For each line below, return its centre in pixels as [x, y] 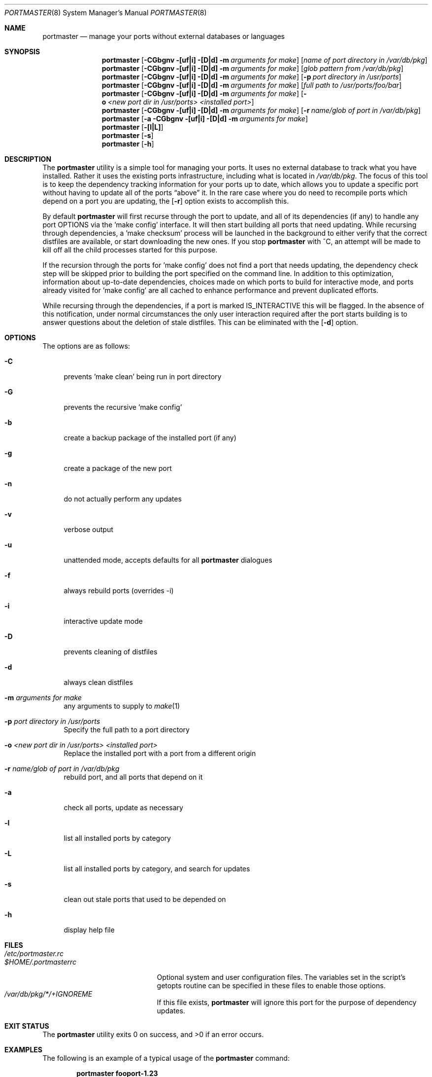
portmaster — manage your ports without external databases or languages [164, 36]
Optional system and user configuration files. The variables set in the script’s [281, 977]
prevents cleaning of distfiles [111, 652]
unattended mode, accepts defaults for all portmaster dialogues [168, 560]
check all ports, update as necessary [123, 808]
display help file [89, 930]
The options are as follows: [86, 346]
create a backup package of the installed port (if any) [150, 438]
